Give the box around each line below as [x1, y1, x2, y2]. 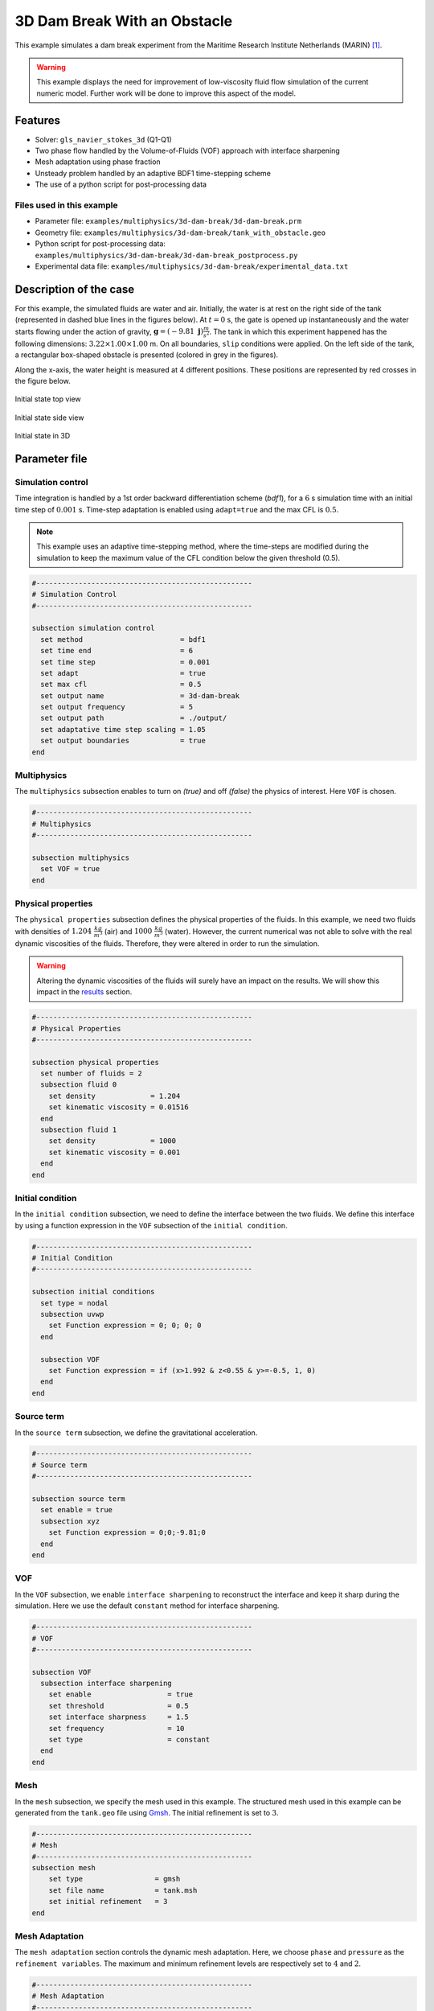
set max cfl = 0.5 [40, 680, 202, 689]
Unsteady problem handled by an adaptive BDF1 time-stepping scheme [35, 168, 271, 178]
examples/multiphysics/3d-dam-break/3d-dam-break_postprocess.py [35, 250, 298, 260]
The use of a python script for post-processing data [35, 179, 207, 189]
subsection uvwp [40, 1310, 104, 1319]
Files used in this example [14, 199, 118, 211]
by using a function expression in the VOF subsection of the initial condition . [14, 1220, 289, 1230]
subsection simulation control [31, 623, 156, 633]
